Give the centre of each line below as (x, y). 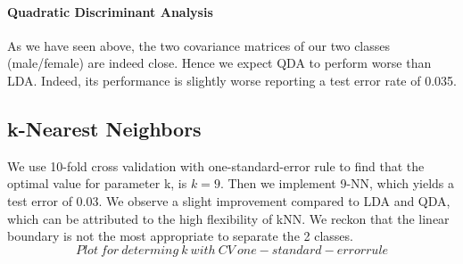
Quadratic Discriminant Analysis (110, 11)
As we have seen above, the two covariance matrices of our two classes (199, 45)
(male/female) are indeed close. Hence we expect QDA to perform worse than (219, 63)
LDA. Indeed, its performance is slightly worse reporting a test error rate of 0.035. (232, 80)
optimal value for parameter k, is (97, 183)
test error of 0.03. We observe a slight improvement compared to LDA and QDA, (229, 200)
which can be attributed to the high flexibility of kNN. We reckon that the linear (228, 218)
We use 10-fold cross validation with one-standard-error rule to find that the (216, 165)
